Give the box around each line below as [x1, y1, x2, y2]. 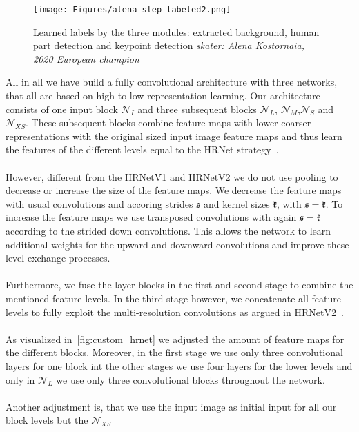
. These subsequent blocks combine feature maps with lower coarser [26, 115, 311, 130]
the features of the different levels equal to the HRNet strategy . [6, 142, 279, 157]
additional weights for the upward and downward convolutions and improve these [6, 237, 349, 251]
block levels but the [6, 413, 88, 427]
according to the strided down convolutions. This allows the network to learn [6, 223, 331, 237]
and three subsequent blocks [137, 101, 257, 116]
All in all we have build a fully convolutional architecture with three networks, [6, 75, 338, 89]
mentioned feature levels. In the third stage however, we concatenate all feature [6, 291, 341, 305]
